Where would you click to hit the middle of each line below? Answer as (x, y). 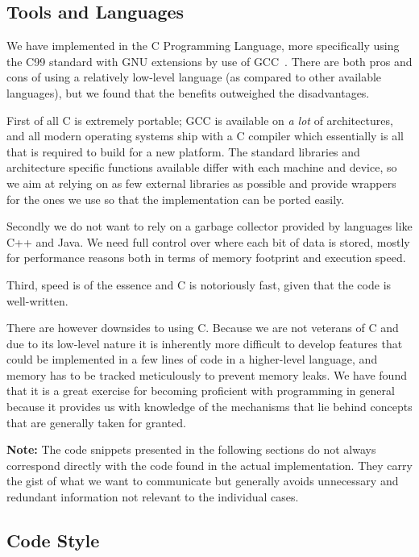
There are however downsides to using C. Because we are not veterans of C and (203, 328)
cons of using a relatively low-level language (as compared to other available (194, 77)
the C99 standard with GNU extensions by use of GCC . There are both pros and (209, 61)
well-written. (37, 300)
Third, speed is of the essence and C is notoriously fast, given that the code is (199, 284)
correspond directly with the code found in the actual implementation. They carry (209, 465)
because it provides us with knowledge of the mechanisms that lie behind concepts (209, 407)
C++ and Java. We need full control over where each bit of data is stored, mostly (208, 241)
